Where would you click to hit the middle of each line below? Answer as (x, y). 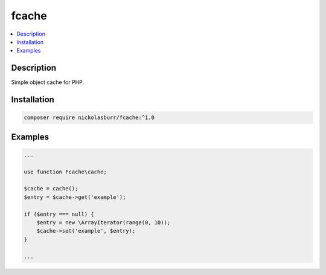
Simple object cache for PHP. (48, 82)
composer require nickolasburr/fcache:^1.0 (89, 118)
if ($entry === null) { (59, 214)
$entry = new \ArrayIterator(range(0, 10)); (104, 222)
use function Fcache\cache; (65, 172)
